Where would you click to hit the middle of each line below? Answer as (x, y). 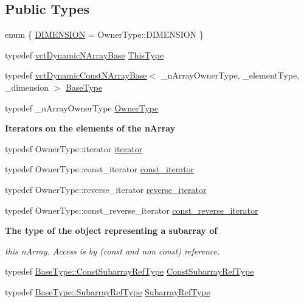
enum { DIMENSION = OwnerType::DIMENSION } (104, 34)
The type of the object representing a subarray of (111, 230)
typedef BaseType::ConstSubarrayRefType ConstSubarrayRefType (130, 271)
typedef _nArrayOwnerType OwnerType (82, 107)
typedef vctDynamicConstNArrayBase (76, 75)
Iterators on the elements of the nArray (90, 128)
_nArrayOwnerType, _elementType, (230, 75)
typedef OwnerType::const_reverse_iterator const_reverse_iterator (132, 210)
